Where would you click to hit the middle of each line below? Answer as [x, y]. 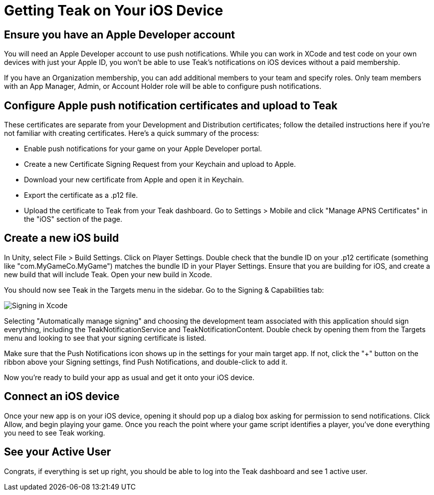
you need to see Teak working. [55, 433]
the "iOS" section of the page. [73, 219]
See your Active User [58, 452]
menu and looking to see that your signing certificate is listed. [105, 338]
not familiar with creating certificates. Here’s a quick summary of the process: [132, 133]
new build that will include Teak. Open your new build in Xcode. [108, 274]
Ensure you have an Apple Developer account [120, 34]
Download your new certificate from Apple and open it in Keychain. [134, 180]
